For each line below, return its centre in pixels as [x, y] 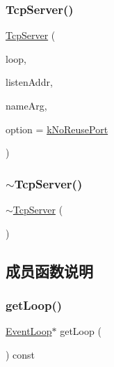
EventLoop [29, 331]
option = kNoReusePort [57, 129]
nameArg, [26, 105]
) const [21, 354]
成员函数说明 [49, 270]
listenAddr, [29, 82]
